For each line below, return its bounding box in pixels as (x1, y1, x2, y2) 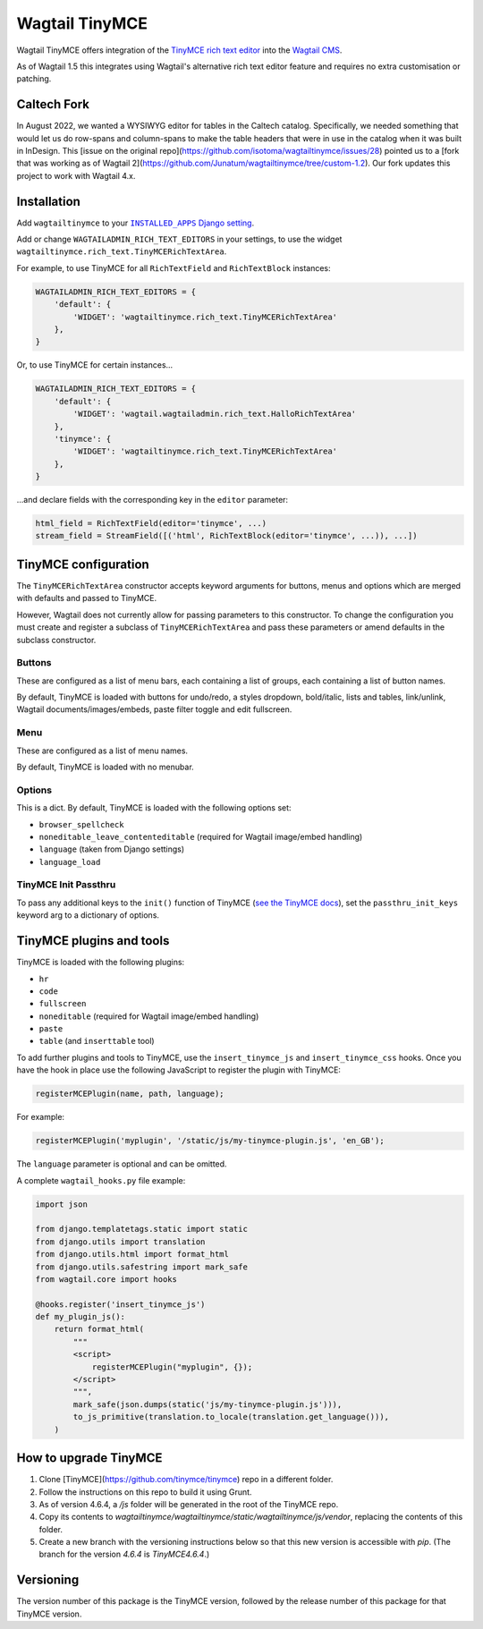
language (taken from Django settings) (38, 844, 185, 854)
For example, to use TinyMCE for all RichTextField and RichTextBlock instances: (16, 262, 331, 273)
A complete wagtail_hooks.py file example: (16, 1175, 186, 1185)
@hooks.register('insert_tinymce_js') (35, 1299, 206, 1310)
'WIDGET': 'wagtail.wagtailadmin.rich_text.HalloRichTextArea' (72, 409, 357, 420)
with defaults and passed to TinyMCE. (16, 593, 157, 604)
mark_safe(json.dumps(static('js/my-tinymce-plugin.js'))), (72, 1399, 343, 1409)
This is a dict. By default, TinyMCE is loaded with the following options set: (16, 802, 292, 813)
